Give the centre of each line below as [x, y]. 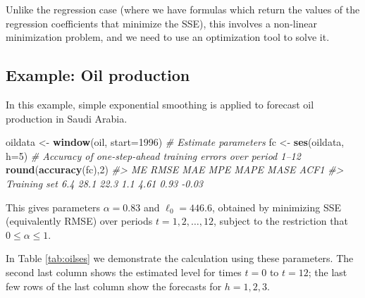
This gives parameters [53, 207]
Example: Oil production [98, 75]
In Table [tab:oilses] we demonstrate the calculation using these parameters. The [180, 258]
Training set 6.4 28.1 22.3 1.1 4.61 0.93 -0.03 [104, 183]
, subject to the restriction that [281, 221]
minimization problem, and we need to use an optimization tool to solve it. [168, 37]
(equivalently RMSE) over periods [79, 221]
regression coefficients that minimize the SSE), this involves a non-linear [162, 23]
